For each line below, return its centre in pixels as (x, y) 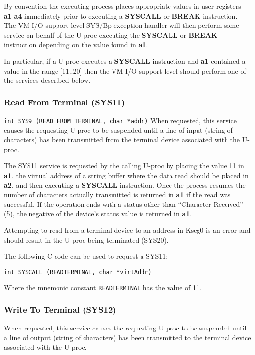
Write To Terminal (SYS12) (60, 309)
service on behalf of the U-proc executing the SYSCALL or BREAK (111, 35)
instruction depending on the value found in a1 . (76, 44)
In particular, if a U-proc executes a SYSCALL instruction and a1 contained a (125, 61)
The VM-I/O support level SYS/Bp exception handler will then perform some (122, 25)
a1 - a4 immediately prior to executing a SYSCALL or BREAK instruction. (121, 15)
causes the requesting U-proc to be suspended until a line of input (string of (118, 130)
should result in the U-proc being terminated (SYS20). (86, 240)
